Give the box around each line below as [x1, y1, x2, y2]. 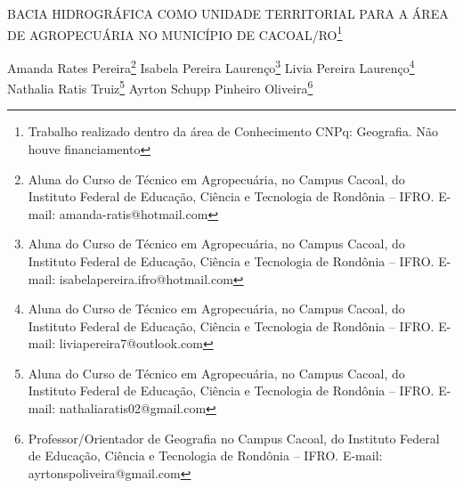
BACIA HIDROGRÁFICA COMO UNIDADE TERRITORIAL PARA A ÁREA [7, 4, 449, 22]
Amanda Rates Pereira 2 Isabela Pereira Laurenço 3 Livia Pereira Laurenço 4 [7, 55, 415, 77]
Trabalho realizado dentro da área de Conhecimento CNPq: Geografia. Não [28, 122, 438, 141]
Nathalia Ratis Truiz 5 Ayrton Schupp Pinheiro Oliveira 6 [7, 77, 313, 97]
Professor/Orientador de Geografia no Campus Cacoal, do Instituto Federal [28, 428, 440, 447]
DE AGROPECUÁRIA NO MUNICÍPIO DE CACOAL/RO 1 [7, 22, 343, 44]
